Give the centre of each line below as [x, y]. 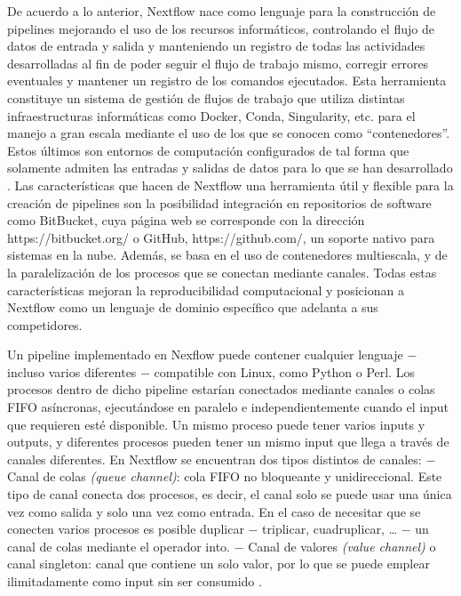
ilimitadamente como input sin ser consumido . [135, 581]
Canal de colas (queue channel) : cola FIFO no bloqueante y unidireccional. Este [225, 476]
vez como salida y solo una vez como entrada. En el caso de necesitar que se [214, 511]
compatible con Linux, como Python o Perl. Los [284, 371]
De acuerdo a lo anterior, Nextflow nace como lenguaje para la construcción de [222, 11]
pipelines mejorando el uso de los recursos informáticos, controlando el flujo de [221, 28]
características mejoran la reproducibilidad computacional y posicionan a [206, 290]
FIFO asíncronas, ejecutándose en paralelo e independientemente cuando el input [228, 407]
